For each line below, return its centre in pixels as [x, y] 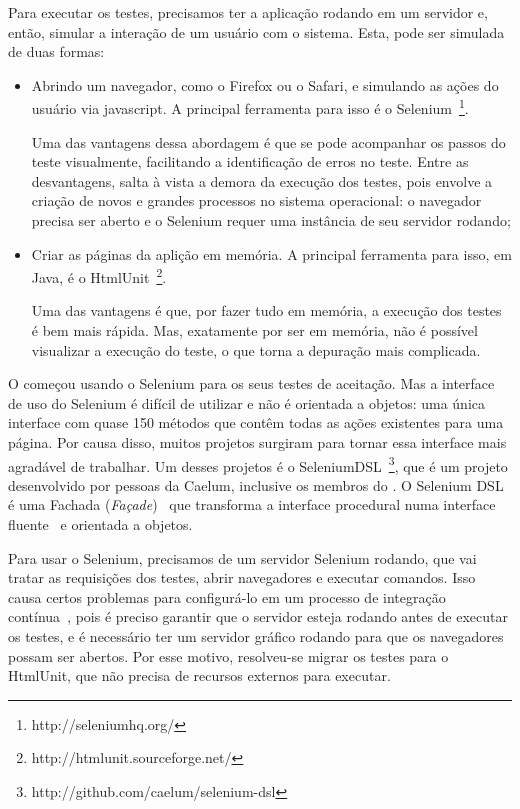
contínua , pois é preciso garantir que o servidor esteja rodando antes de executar [258, 616]
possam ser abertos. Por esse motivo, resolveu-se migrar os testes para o [228, 655]
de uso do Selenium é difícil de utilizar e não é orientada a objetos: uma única [247, 402]
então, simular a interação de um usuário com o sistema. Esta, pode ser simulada [256, 31]
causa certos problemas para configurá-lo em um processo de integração [227, 596]
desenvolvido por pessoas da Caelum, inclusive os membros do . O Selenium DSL [256, 484]
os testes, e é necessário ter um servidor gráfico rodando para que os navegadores [256, 636]
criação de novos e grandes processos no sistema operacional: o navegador [256, 200]
